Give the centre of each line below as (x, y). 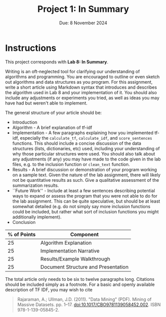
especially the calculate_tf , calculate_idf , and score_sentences (86, 138)
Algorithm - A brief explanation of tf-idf (52, 127)
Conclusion (24, 222)
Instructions (31, 48)
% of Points (22, 234)
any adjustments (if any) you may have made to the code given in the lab (86, 159)
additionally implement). (37, 217)
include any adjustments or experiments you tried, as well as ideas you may (82, 98)
